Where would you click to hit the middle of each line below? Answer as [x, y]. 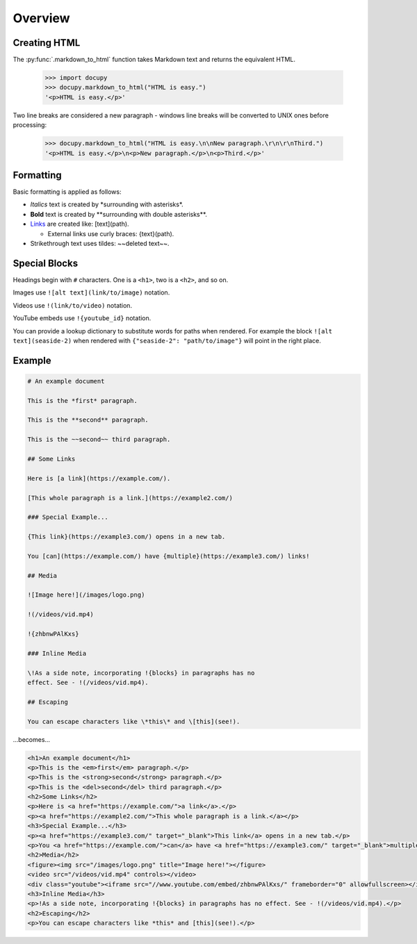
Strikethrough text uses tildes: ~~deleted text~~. [100, 244]
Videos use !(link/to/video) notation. [72, 305]
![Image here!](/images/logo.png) [86, 595]
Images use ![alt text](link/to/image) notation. [91, 292]
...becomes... [32, 739]
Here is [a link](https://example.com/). [99, 478]
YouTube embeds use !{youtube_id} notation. [82, 318]
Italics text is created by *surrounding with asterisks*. [107, 204]
